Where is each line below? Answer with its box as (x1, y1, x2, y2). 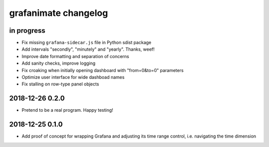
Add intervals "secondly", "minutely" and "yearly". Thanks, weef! (21, 46, 155, 52)
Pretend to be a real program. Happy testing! (21, 107, 114, 113)
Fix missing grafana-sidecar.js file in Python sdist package (21, 40, 151, 46)
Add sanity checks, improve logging (21, 60, 96, 67)
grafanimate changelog (9, 7, 108, 18)
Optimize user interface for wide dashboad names (21, 74, 125, 80)
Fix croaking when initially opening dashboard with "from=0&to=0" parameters (21, 67, 184, 73)
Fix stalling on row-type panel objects (21, 81, 99, 87)
